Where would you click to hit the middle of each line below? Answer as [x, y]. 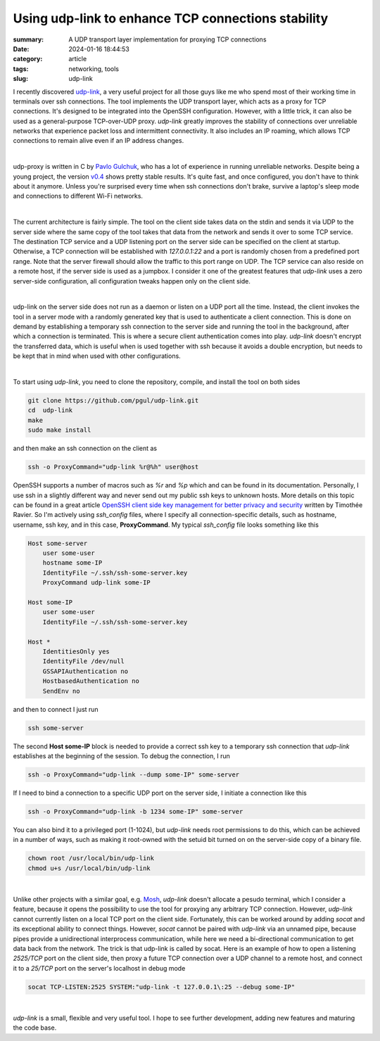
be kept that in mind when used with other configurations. [97, 356]
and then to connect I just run [56, 709]
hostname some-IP [72, 563]
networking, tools [94, 69]
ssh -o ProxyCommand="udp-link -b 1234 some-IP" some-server [135, 811]
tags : [21, 69]
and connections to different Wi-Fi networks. [78, 196]
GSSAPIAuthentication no [85, 671]
